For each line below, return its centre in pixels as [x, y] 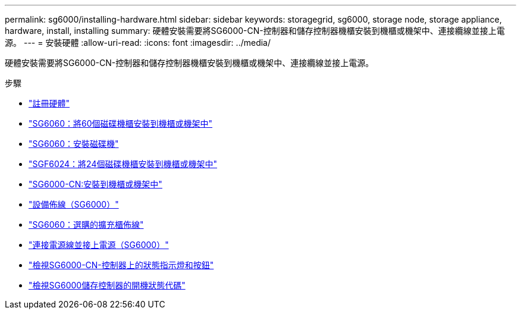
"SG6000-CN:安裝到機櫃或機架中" [95, 184]
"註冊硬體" [49, 103]
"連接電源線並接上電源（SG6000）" [99, 245]
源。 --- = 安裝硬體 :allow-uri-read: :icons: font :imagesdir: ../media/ [138, 43]
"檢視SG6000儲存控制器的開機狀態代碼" [107, 285]
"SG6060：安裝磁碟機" [74, 144]
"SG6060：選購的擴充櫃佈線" [86, 224]
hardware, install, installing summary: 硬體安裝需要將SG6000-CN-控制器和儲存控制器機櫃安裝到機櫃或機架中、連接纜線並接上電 [255, 31]
